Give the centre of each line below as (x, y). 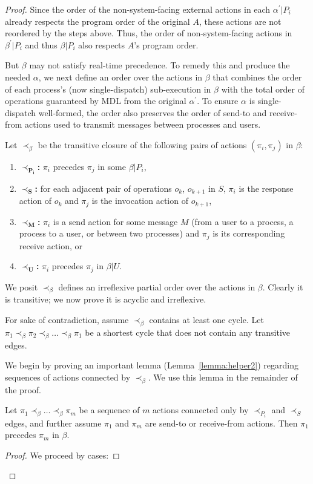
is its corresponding (249, 233)
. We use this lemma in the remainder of (223, 377)
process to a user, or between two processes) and (109, 233)
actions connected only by (201, 410)
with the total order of (263, 89)
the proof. (23, 389)
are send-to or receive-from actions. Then (221, 423)
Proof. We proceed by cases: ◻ (62, 455)
